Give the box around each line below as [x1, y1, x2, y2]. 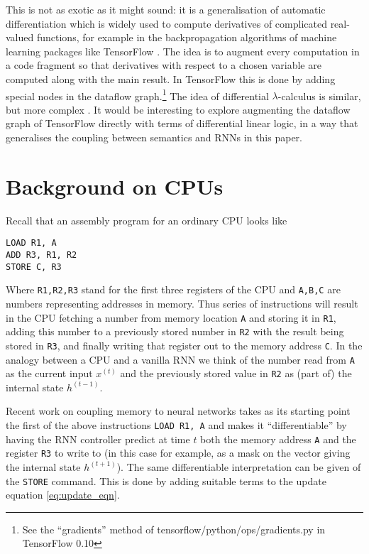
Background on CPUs [6, 171, 224, 200]
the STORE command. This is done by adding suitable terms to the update [6, 473, 326, 488]
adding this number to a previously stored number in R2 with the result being [6, 324, 344, 339]
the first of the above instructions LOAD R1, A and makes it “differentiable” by [6, 418, 347, 432]
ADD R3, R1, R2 [6, 249, 77, 260]
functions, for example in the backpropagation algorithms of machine [36, 30, 337, 45]
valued [6, 30, 34, 45]
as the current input [6, 366, 93, 381]
